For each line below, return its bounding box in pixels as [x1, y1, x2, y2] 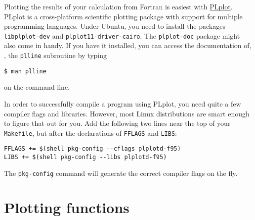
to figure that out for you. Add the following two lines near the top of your [4, 118, 231, 128]
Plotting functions [4, 197, 129, 217]
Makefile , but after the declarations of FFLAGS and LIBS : [4, 127, 177, 138]
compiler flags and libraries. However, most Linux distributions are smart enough [4, 108, 250, 118]
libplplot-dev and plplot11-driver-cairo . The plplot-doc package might [4, 30, 240, 41]
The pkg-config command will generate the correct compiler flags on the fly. [4, 167, 238, 178]
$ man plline [4, 67, 46, 75]
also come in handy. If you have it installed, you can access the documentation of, [4, 40, 252, 51]
